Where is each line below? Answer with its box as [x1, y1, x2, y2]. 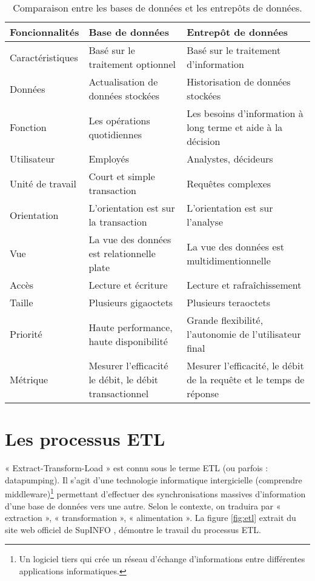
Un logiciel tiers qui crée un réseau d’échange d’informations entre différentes [19, 552, 305, 565]
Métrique [10, 372, 48, 386]
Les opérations [88, 113, 150, 127]
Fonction [10, 120, 47, 134]
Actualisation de [88, 75, 158, 89]
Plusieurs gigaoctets [88, 295, 173, 309]
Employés [88, 152, 129, 166]
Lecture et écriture [88, 278, 168, 292]
